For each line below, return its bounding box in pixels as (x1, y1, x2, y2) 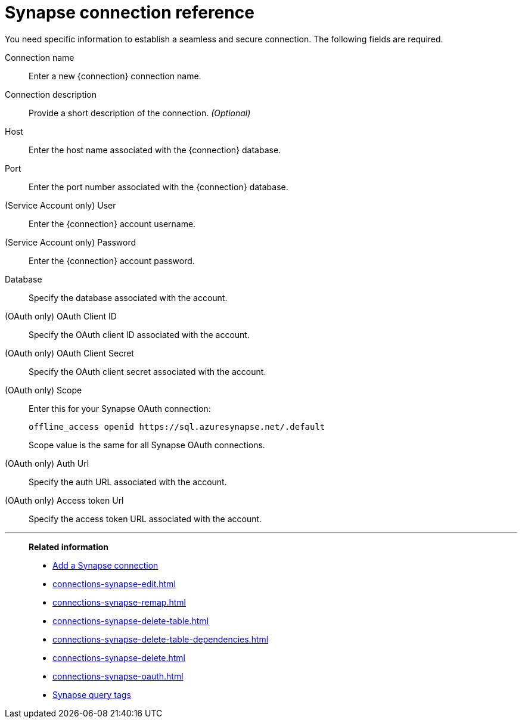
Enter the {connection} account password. (29, 255, 195, 266)
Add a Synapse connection (52, 560, 159, 570)
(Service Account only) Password (5, 237, 136, 247)
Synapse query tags (52, 689, 131, 700)
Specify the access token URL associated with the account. (29, 513, 262, 524)
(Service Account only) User (5, 200, 116, 210)
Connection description (5, 89, 97, 100)
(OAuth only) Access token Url (5, 495, 124, 505)
